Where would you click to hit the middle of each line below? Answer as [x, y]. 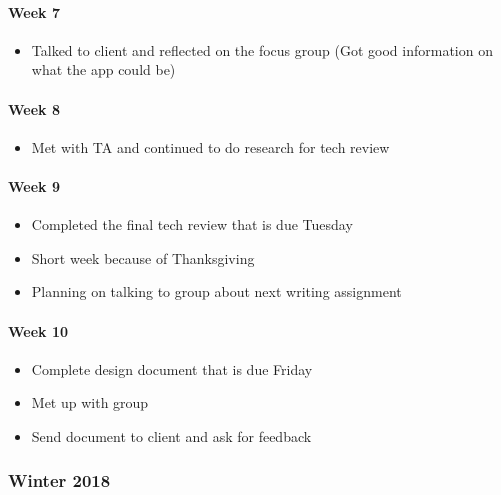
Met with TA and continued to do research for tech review [210, 146]
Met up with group [90, 402]
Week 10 [38, 330]
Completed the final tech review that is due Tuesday [192, 224]
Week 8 [34, 108]
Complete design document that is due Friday [172, 368]
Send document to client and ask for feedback [171, 435]
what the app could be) [103, 69]
